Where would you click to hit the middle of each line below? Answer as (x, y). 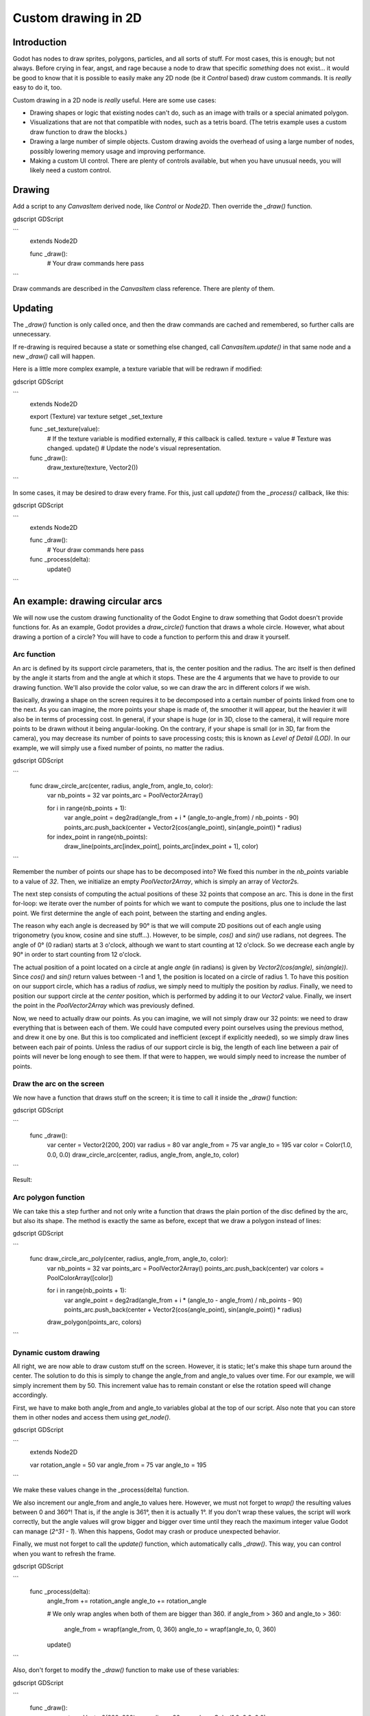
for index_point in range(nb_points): (97, 837)
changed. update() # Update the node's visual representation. (134, 448)
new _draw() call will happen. (54, 356)
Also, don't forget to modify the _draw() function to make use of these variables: (126, 1670)
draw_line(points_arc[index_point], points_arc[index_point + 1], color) (161, 846)
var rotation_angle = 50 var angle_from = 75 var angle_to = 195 (118, 1465)
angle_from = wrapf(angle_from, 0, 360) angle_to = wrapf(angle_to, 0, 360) (170, 1629)
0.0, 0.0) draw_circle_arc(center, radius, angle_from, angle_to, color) (143, 1155)
